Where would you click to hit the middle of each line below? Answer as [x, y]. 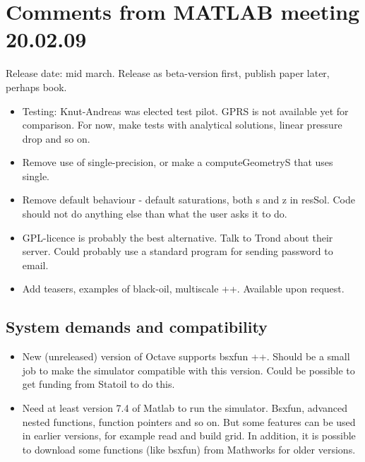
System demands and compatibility [137, 327]
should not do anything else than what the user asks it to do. [155, 214]
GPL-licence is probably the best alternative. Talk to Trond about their [178, 237]
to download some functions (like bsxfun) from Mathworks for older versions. [189, 449]
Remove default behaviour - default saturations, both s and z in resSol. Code [189, 200]
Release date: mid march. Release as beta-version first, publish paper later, [168, 73]
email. [35, 265]
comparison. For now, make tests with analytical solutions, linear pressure [182, 125]
